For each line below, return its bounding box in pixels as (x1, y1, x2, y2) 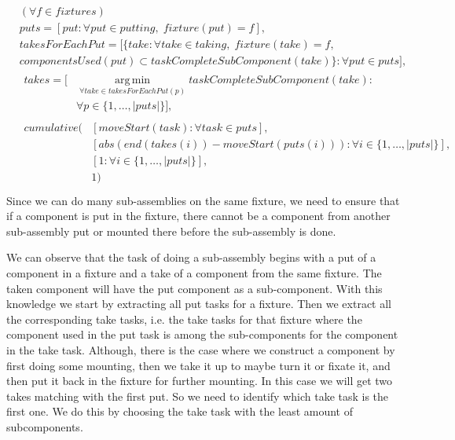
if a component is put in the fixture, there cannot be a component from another (6, 207, 391, 224)
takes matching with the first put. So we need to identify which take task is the (6, 387, 389, 404)
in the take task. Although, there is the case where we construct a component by (6, 342, 395, 358)
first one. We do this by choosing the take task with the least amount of (6, 403, 354, 420)
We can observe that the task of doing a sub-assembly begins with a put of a (6, 249, 376, 266)
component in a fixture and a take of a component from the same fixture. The (6, 265, 382, 281)
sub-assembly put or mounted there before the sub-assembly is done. (6, 222, 336, 239)
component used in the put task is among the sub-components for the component (6, 326, 398, 343)
